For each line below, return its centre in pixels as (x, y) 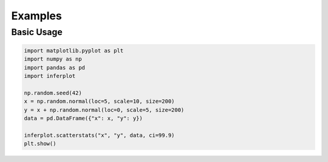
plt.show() (40, 144)
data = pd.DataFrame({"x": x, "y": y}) (83, 118)
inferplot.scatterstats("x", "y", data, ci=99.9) (99, 135)
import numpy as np (53, 59)
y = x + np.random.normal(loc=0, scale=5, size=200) (104, 110)
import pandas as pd (54, 67)
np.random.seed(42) (53, 93)
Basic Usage (37, 32)
